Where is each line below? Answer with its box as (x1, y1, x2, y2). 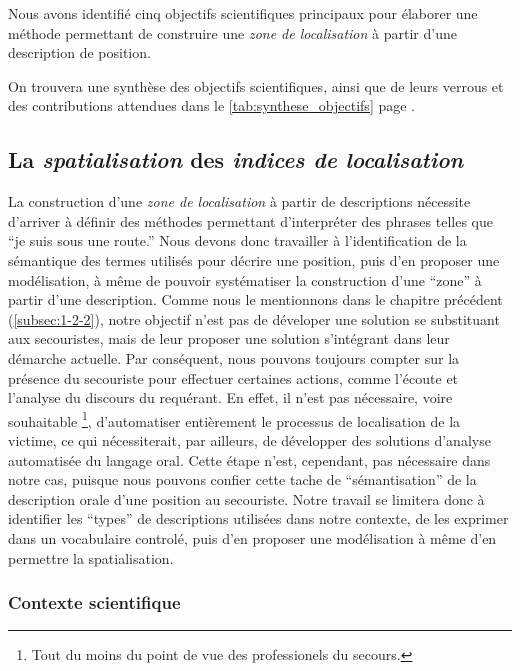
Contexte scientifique (8, 590, 181, 615)
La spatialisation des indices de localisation (8, 144, 464, 175)
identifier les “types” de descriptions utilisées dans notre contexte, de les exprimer (8, 508, 509, 529)
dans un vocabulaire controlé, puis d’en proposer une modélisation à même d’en (8, 527, 497, 548)
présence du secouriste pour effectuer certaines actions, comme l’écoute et (8, 367, 459, 388)
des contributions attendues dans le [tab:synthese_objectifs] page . (8, 95, 415, 116)
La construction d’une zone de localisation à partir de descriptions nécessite (8, 191, 471, 212)
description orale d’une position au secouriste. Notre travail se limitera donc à (8, 488, 485, 509)
